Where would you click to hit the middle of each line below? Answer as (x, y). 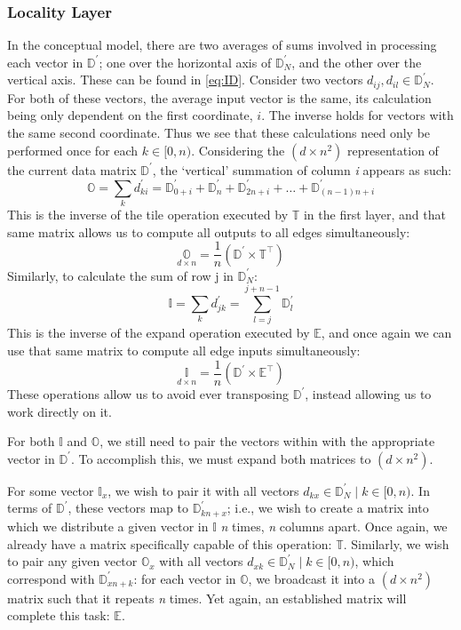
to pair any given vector (72, 561)
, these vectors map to (128, 508)
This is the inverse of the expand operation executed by (159, 333)
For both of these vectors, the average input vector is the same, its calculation (219, 97)
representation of (393, 150)
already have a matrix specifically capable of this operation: (170, 543)
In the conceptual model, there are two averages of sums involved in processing (222, 45)
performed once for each (73, 150)
